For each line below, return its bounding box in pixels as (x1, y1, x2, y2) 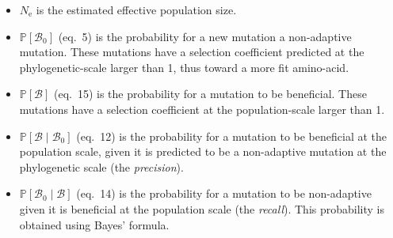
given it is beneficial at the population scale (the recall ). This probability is (19, 200, 384, 217)
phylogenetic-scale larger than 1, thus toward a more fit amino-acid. (19, 59, 349, 75)
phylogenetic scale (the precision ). (19, 158, 184, 175)
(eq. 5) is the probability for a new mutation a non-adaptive (58, 28, 352, 44)
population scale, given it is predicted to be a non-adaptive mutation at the (19, 143, 387, 160)
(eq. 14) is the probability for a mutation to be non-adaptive (76, 185, 372, 202)
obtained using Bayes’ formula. (19, 216, 170, 232)
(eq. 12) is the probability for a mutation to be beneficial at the (76, 127, 387, 144)
